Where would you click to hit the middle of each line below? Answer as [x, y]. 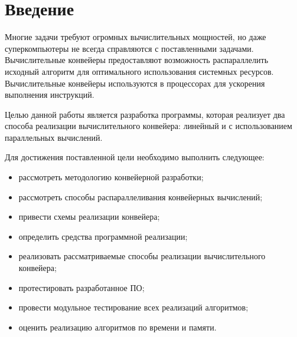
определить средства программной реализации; [103, 236]
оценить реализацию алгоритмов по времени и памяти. [118, 327]
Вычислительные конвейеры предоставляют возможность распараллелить [137, 60]
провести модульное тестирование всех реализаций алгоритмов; [133, 307]
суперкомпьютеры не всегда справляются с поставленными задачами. [129, 48]
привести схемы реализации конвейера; [89, 217]
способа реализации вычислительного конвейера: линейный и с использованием [148, 126]
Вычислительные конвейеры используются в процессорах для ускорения [135, 83]
